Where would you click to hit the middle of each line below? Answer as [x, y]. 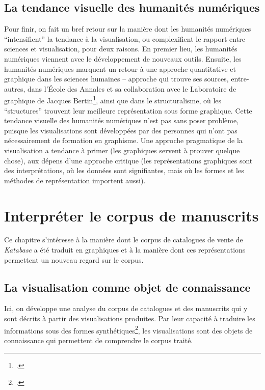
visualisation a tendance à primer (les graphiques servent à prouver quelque [122, 150]
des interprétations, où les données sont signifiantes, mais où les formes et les [124, 170]
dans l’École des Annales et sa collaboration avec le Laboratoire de [132, 88]
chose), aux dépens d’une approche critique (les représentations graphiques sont [128, 160]
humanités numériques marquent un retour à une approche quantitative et [120, 68]
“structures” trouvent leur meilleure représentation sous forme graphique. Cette [128, 110]
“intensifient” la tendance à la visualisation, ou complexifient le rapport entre [125, 38]
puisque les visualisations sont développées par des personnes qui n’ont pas [121, 130]
